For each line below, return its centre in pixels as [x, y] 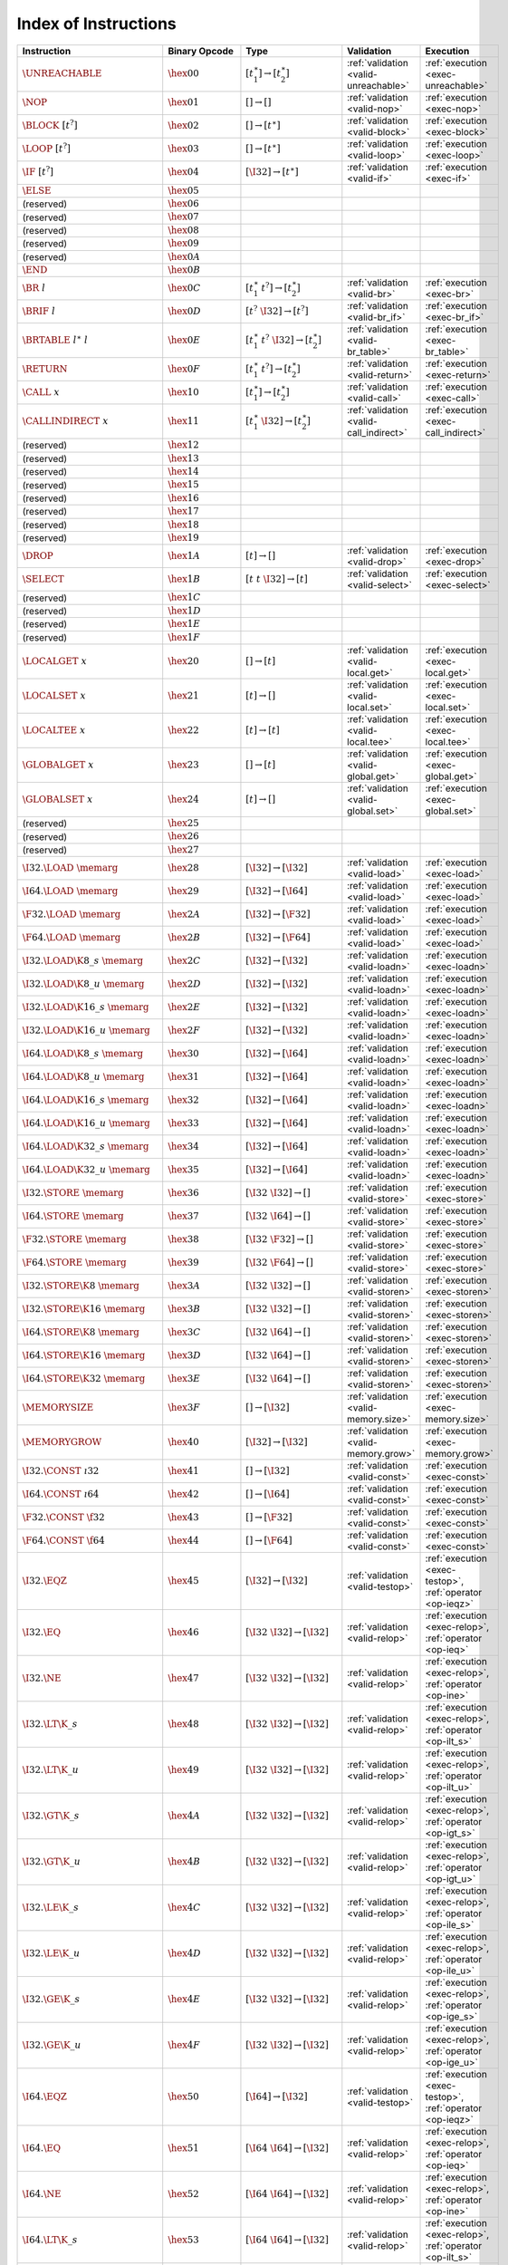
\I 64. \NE [42, 2194]
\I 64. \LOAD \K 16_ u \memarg [86, 1123]
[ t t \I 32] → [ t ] [277, 579]
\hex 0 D [184, 311]
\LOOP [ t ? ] [47, 148]
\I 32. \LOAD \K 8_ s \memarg [83, 960]
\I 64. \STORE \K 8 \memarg [81, 1332]
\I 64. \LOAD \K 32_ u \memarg [86, 1169]
